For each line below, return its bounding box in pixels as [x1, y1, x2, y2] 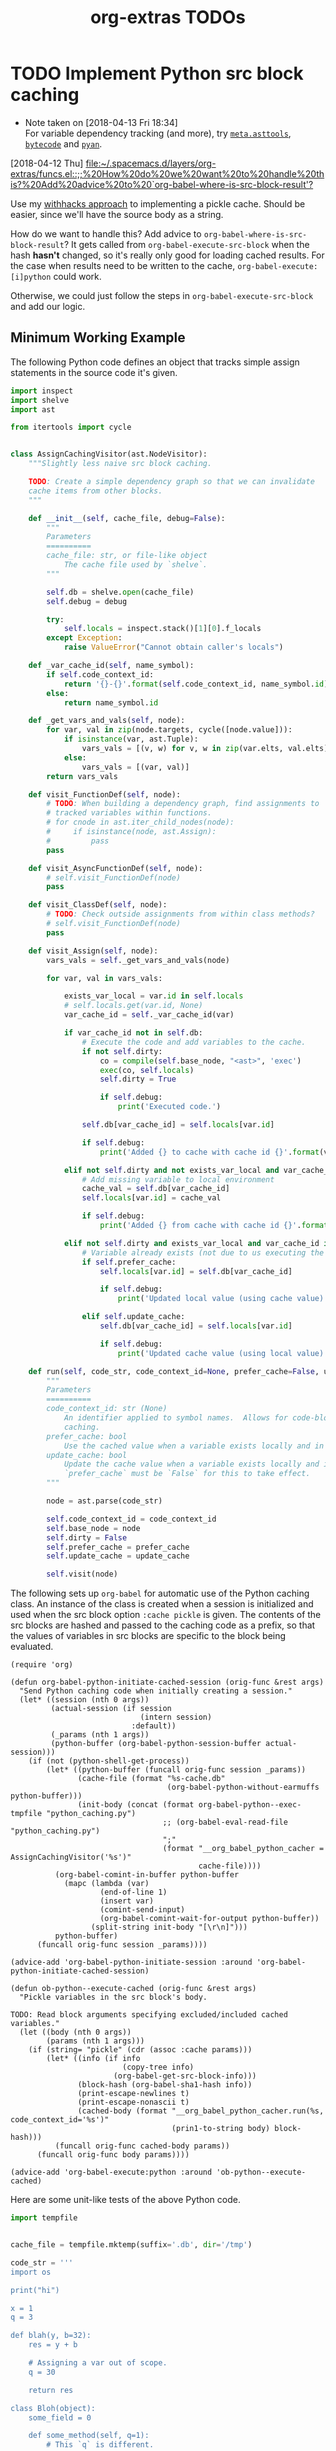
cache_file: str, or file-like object [46, 551, 208, 561]
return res [28, 2385, 74, 2395]
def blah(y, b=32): [10, 2331, 92, 2341]
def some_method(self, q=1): [28, 2431, 150, 2441]
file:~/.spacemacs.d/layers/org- [85, 157, 217, 169]
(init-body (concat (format [77, 1800, 195, 1810]
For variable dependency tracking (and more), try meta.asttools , [24, 127, 292, 139]
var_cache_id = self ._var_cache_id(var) [63, 1010, 235, 1020]
